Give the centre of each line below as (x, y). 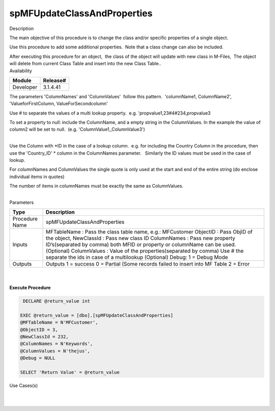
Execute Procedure (30, 288)
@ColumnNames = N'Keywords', (57, 344)
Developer (25, 87)
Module (22, 80)
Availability (21, 71)
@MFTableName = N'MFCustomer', (59, 322)
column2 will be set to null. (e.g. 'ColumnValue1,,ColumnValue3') (77, 129)
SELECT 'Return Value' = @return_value (70, 372)
